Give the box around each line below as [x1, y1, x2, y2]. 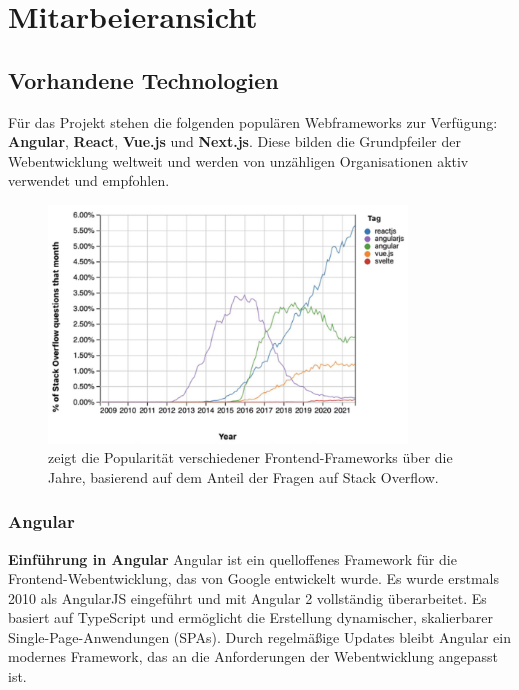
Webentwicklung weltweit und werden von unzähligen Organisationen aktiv [8, 150, 469, 171]
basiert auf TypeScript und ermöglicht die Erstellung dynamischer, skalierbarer [8, 607, 494, 628]
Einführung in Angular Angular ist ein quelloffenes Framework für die [8, 548, 457, 569]
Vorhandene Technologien [8, 64, 279, 95]
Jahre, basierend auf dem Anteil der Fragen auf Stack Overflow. [48, 466, 439, 487]
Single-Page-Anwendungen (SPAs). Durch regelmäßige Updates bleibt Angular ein [8, 626, 511, 647]
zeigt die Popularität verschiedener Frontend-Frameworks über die [48, 447, 453, 468]
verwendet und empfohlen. [8, 170, 170, 191]
